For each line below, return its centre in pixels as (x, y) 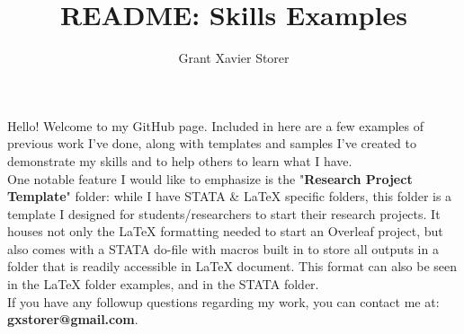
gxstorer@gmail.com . (73, 319)
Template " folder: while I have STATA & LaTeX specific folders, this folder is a (230, 196)
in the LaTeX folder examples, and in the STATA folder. (163, 284)
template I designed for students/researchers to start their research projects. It (224, 213)
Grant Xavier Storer (234, 58)
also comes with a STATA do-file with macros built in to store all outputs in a (223, 248)
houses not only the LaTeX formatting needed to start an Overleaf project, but (225, 231)
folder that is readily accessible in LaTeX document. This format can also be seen (232, 266)
